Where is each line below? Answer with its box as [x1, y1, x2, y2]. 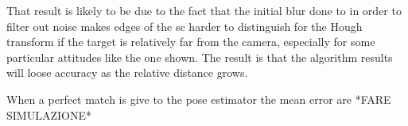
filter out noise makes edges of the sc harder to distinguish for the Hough [6, 17, 363, 34]
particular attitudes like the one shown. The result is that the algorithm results [6, 48, 393, 65]
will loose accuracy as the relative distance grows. [6, 64, 248, 81]
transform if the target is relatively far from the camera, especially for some [6, 33, 375, 50]
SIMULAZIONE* [6, 106, 91, 123]
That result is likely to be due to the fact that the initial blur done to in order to [6, 2, 402, 18]
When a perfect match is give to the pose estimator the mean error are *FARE [6, 90, 391, 107]
